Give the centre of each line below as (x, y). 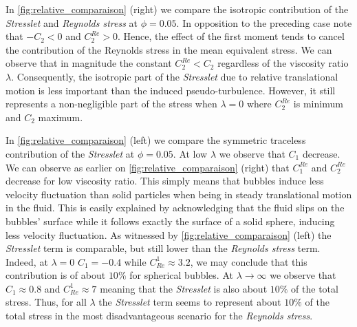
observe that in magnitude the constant (89, 63)
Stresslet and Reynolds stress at (72, 22)
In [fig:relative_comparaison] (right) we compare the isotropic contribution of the (177, 9)
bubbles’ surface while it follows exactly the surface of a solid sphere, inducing (170, 221)
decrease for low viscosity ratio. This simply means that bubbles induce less (165, 181)
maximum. (61, 117)
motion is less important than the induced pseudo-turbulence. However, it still (171, 90)
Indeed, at (27, 261)
